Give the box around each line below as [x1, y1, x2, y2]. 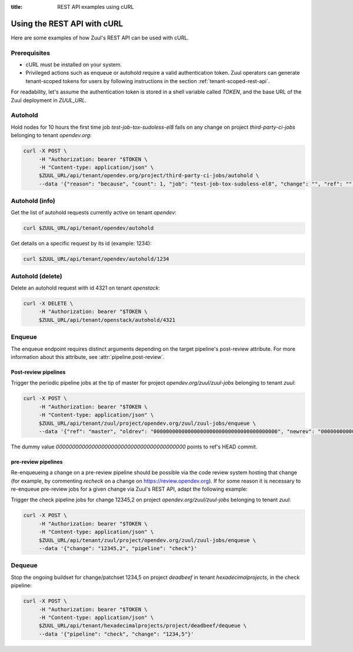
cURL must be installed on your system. [25, 61, 122, 68]
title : [11, 4, 23, 10]
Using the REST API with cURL [11, 18, 124, 29]
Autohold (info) [11, 197, 56, 205]
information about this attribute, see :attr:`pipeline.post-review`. [11, 354, 165, 360]
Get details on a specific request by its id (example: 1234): [11, 240, 152, 247]
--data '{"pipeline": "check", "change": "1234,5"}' [38, 630, 194, 637]
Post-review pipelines [11, 368, 66, 375]
